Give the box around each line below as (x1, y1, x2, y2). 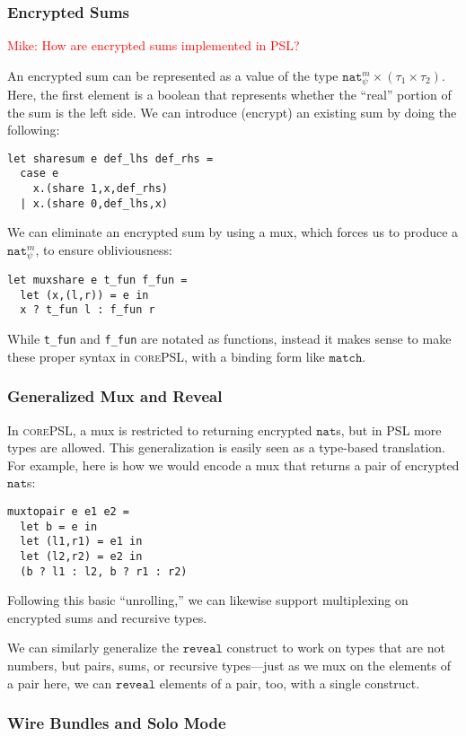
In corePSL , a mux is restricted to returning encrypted (7, 420, 312, 439)
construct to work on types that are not (226, 638, 445, 657)
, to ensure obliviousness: (35, 240, 172, 258)
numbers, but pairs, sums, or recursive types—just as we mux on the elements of (7, 656, 451, 674)
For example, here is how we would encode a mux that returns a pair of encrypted (7, 455, 460, 474)
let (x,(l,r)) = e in (20, 288, 149, 302)
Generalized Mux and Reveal (7, 385, 223, 407)
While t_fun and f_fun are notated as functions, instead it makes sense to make (7, 329, 452, 348)
